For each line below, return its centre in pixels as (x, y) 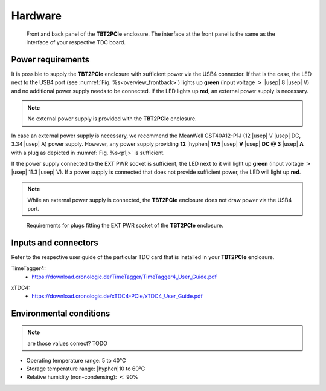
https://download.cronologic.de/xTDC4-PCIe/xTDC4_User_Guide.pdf (117, 296)
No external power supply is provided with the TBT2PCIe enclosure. (112, 119)
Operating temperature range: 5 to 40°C (76, 360)
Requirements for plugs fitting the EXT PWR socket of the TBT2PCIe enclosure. (125, 225)
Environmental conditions (61, 314)
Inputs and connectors (55, 242)
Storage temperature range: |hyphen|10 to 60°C (86, 369)
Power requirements (50, 60)
